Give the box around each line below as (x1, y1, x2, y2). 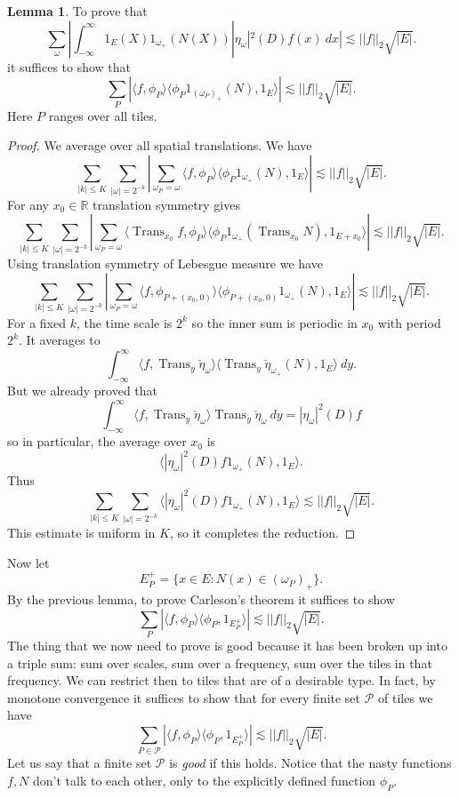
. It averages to (18, 331, 101, 349)
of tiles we (378, 688, 433, 706)
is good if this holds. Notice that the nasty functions (169, 754, 452, 772)
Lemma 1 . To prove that (7, 2, 148, 20)
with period (377, 313, 441, 331)
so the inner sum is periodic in (191, 313, 358, 331)
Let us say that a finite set (7, 754, 152, 772)
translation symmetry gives (92, 195, 240, 213)
